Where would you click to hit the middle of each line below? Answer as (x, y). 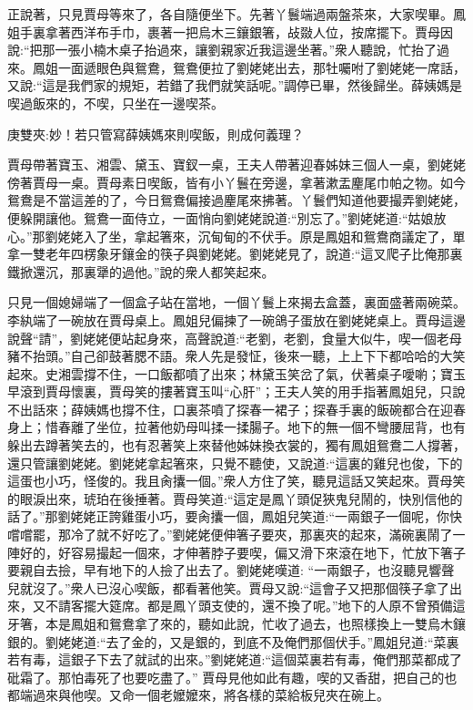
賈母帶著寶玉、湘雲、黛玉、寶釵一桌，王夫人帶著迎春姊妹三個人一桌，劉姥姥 (236, 165)
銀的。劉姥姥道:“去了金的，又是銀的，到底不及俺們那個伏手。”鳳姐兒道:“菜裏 (233, 641)
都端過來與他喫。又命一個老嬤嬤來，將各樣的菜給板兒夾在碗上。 (198, 695)
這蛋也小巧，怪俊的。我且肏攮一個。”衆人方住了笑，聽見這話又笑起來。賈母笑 (236, 481)
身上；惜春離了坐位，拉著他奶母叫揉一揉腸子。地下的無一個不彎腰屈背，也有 (236, 427)
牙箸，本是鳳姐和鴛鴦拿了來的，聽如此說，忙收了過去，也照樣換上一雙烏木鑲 (236, 623)
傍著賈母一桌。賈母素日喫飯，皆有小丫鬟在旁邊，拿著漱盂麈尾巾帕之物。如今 (236, 182)
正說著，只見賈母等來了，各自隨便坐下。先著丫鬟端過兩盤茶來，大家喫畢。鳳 (236, 14)
